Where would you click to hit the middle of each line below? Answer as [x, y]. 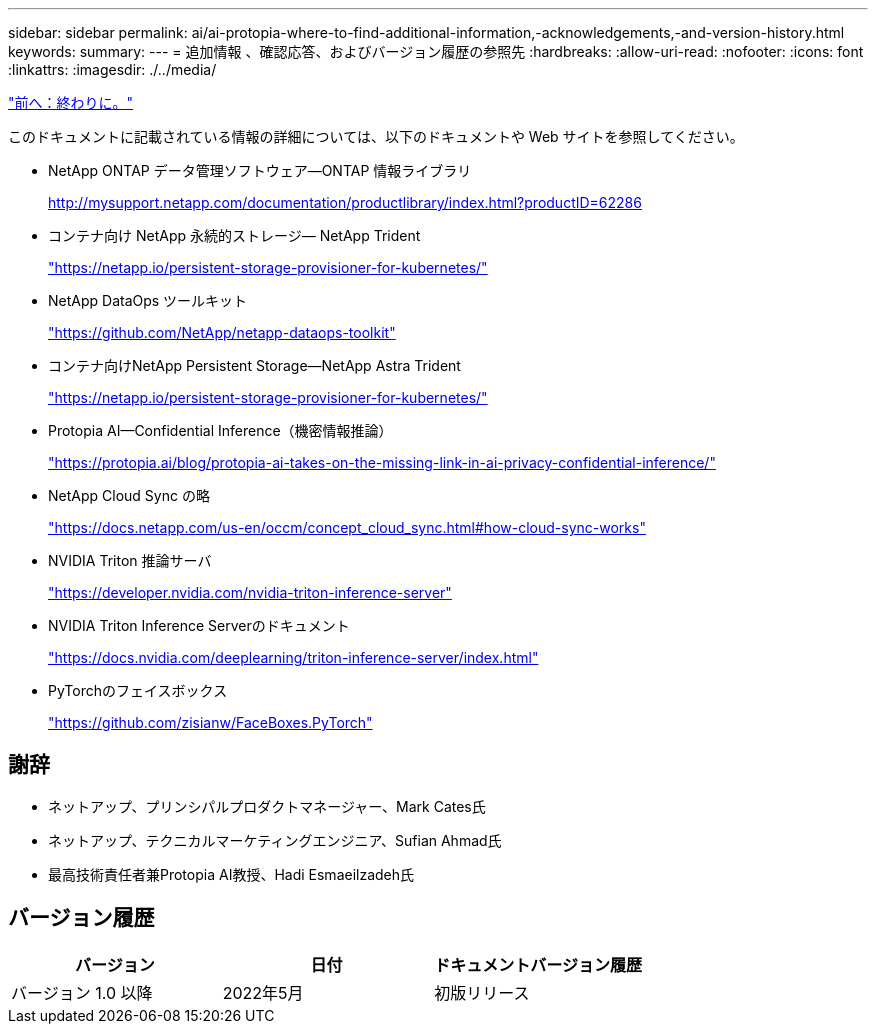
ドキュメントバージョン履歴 [538, 964]
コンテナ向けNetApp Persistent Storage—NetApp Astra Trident [254, 365]
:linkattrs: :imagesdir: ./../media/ [112, 69]
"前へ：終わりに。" [71, 102]
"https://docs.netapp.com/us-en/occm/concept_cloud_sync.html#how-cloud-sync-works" [347, 527]
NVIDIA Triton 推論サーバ [130, 560]
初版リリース [482, 992]
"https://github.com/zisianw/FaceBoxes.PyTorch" [210, 722]
